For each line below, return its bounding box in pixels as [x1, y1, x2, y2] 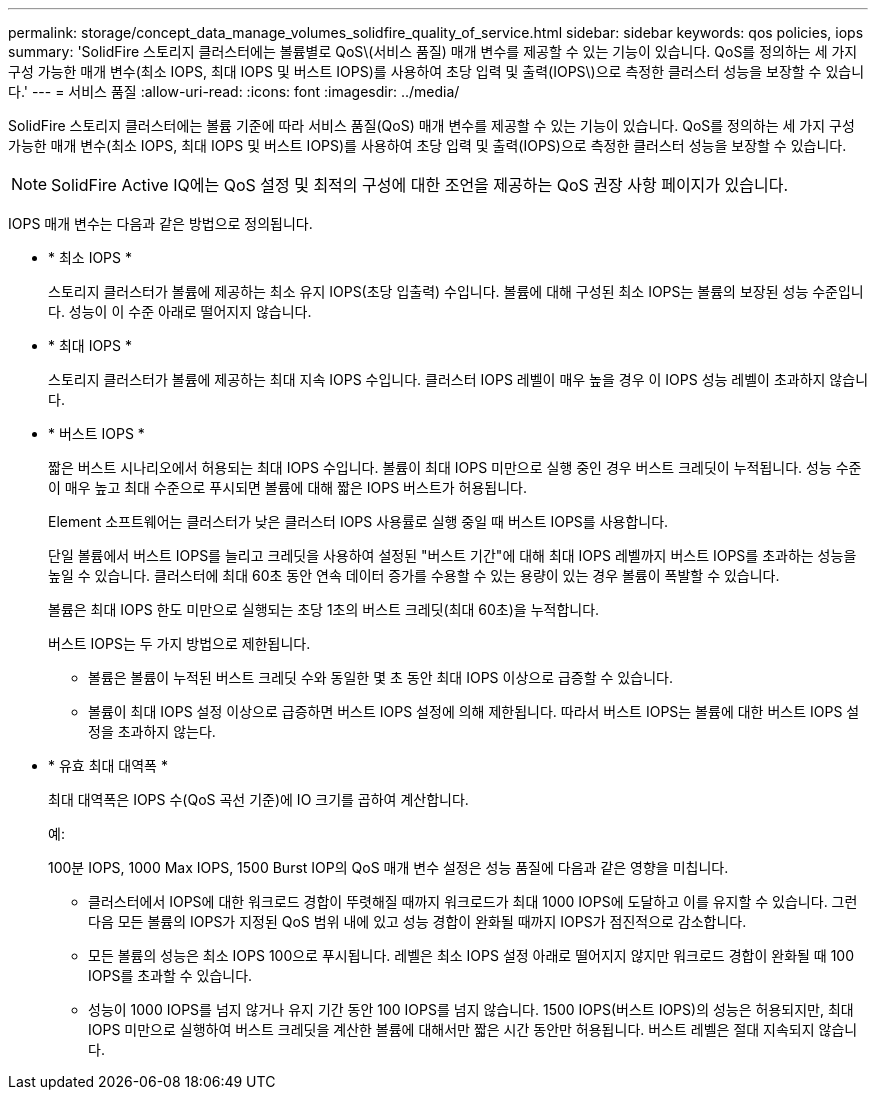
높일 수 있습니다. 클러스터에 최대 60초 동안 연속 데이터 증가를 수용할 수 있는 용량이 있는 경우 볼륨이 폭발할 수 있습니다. [48, 567, 780, 584]
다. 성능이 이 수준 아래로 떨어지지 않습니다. [48, 303, 312, 320]
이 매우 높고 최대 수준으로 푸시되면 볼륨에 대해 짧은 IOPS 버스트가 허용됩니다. [48, 479, 528, 496]
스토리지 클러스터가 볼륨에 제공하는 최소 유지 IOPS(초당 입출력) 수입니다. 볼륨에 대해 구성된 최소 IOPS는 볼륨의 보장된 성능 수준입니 [48, 283, 864, 300]
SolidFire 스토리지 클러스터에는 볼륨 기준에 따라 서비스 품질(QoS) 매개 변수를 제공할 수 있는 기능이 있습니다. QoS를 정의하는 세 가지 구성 [8, 117, 855, 134]
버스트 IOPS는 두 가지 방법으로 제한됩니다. [48, 635, 311, 652]
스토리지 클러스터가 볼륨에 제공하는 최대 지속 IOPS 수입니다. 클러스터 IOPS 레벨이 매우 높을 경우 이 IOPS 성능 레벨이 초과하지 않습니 [48, 371, 869, 388]
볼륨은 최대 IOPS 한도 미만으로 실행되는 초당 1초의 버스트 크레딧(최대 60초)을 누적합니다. [48, 601, 600, 618]
